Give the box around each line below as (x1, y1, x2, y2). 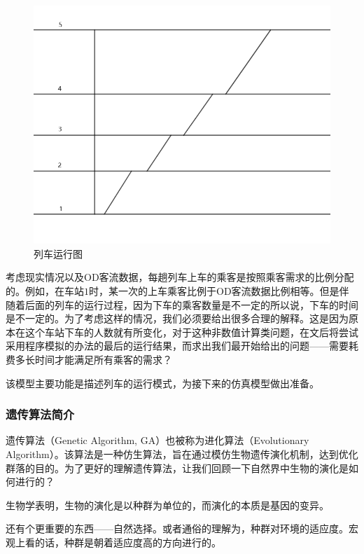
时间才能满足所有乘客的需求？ (34, 352, 172, 367)
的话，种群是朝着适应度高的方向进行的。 (34, 535, 221, 550)
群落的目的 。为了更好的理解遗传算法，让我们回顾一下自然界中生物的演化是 (6, 460, 349, 475)
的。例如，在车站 (6, 284, 84, 298)
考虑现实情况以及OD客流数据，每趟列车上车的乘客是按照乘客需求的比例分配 (6, 270, 354, 284)
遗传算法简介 (6, 406, 75, 423)
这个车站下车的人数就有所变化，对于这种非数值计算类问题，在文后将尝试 (24, 324, 358, 339)
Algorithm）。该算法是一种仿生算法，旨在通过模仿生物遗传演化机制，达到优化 (6, 447, 358, 462)
